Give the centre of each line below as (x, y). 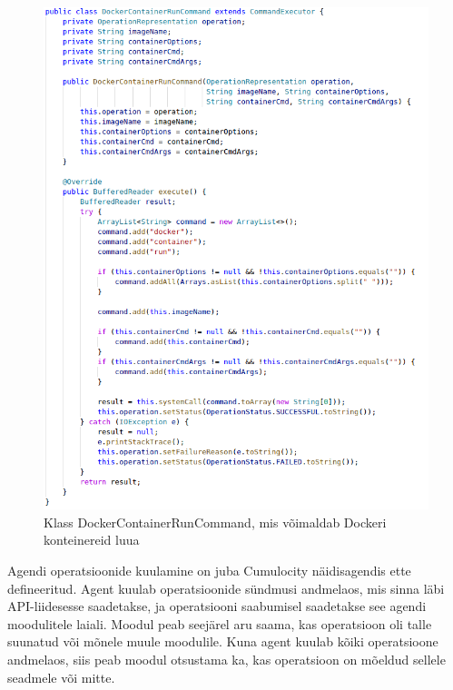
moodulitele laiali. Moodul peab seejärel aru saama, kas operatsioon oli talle (220, 623)
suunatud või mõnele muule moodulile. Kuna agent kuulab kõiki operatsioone (223, 641)
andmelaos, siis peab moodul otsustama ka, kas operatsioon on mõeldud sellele (226, 660)
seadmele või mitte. (61, 677)
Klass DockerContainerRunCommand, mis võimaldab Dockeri (215, 522)
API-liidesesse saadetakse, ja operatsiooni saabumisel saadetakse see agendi (217, 606)
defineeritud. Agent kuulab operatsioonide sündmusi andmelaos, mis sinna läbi (226, 588)
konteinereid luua (92, 540)
